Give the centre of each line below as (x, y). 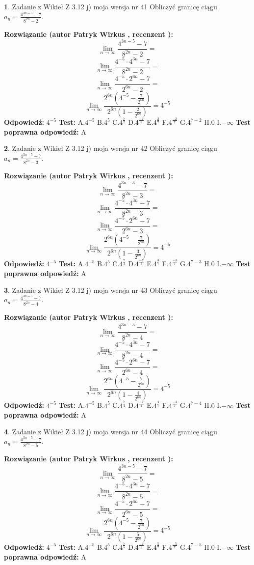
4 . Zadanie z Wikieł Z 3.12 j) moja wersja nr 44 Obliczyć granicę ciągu (111, 431)
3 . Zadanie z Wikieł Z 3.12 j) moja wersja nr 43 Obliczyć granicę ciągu (111, 290)
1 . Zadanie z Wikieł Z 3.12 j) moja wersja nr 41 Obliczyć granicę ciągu (111, 6)
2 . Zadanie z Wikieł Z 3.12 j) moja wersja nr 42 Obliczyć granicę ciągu (111, 148)
